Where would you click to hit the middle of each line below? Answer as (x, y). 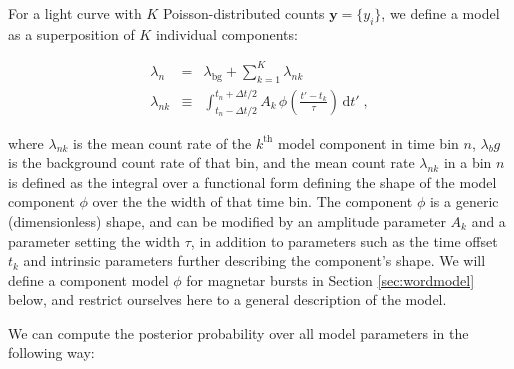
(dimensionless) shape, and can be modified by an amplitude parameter (227, 220)
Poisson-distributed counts (243, 13)
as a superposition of (71, 33)
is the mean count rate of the (162, 142)
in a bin (467, 162)
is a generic (464, 201)
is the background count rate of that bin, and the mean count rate (211, 162)
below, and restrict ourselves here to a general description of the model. (227, 299)
